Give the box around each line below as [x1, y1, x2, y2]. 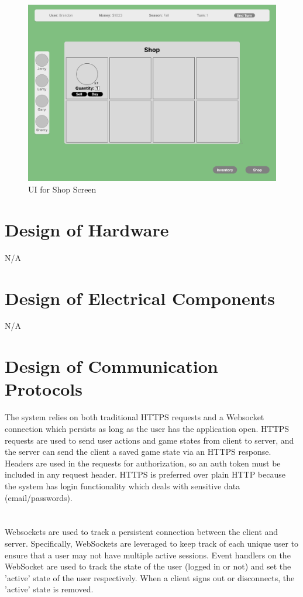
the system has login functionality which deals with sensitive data [5, 479, 240, 492]
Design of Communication [5, 354, 218, 378]
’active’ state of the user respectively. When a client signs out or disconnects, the [5, 571, 295, 584]
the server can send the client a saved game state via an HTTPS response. [5, 445, 271, 458]
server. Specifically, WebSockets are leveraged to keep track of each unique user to [5, 537, 299, 549]
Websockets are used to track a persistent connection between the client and [5, 526, 278, 538]
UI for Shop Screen [28, 183, 97, 195]
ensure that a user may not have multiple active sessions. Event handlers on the [5, 548, 291, 561]
